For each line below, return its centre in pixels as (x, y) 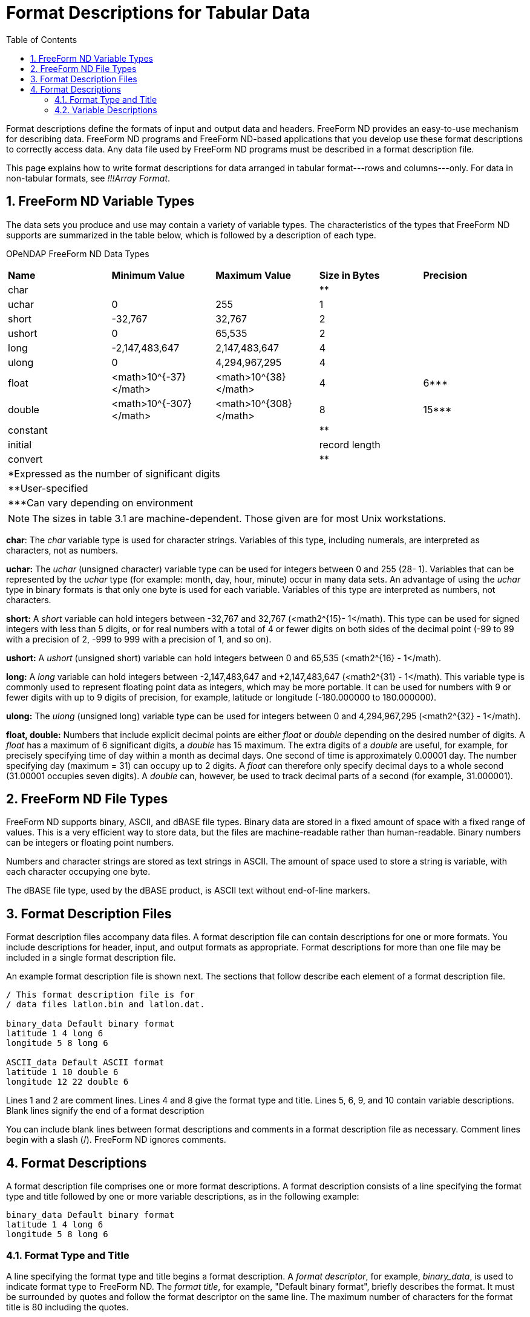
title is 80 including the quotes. (67, 1307)
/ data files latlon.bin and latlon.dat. (106, 1005)
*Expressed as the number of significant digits (114, 473)
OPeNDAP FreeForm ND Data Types (78, 253)
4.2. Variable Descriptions (106, 109)
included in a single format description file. (91, 958)
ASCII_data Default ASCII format (85, 1063)
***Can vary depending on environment (101, 502)
